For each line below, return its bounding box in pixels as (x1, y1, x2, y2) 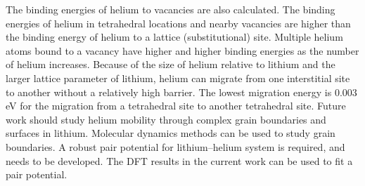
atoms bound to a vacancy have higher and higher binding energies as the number (6, 43, 359, 58)
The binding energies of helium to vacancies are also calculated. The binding (6, 2, 335, 16)
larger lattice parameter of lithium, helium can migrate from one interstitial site (6, 70, 350, 85)
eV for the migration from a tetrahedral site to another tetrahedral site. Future (6, 98, 346, 113)
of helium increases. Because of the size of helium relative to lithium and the (6, 57, 335, 72)
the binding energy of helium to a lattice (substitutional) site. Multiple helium (6, 29, 343, 44)
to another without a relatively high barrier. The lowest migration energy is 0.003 (6, 84, 357, 99)
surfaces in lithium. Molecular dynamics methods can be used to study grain (6, 126, 335, 140)
